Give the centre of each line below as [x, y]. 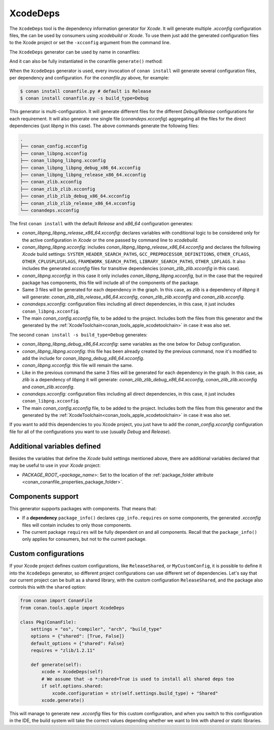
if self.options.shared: [72, 686]
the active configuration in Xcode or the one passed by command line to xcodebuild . [110, 240]
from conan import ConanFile [56, 601]
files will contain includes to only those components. [77, 525]
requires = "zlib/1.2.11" [63, 650]
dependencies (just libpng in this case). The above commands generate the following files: [104, 126]
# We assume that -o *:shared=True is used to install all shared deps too [138, 679]
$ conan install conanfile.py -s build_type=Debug [84, 98]
